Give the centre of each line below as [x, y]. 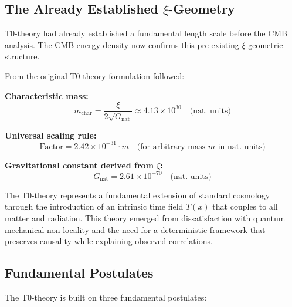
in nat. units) [242, 146]
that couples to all [245, 206]
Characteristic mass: [47, 95]
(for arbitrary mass [171, 146]
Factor [51, 146]
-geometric [264, 44]
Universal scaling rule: [51, 135]
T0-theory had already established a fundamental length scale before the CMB [146, 33]
